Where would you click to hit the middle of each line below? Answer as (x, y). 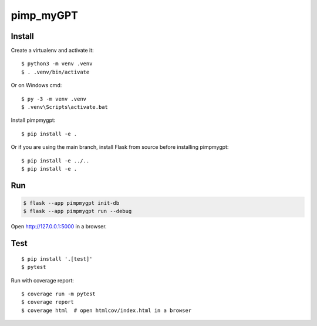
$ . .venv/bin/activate (55, 72)
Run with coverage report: (43, 280)
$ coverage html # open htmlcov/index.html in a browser (107, 310)
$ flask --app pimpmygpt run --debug (77, 211)
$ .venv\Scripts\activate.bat (65, 107)
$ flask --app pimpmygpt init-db (71, 203)
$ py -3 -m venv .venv (54, 99)
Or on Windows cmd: (36, 85)
